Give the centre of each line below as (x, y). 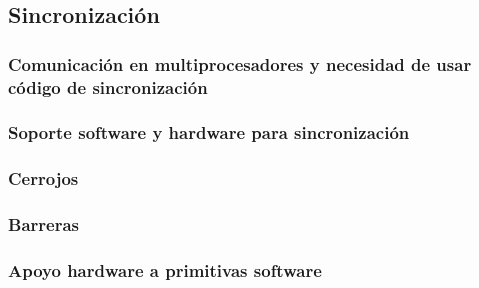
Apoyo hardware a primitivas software (165, 270)
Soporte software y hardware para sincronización (209, 132)
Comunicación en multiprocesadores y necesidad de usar (240, 63)
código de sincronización (108, 86)
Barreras (43, 224)
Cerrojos (43, 178)
